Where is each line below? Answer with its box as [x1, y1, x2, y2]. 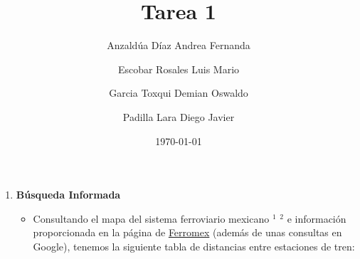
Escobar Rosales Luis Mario [117, 61, 240, 76]
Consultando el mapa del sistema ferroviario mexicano [33, 211, 270, 226]
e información [287, 211, 346, 226]
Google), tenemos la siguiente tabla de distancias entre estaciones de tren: [33, 238, 355, 253]
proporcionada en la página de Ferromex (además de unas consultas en [33, 225, 342, 240]
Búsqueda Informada [16, 187, 121, 202]
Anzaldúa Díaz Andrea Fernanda [107, 38, 250, 53]
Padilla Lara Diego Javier [122, 109, 235, 124]
